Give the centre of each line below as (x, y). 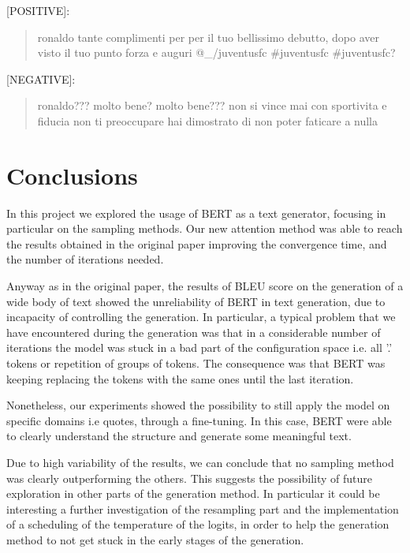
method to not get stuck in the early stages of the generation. (155, 539)
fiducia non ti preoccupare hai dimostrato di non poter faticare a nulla (208, 120)
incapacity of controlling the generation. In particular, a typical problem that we (201, 317)
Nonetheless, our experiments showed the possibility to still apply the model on (198, 405)
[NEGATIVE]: (41, 78)
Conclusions (72, 175)
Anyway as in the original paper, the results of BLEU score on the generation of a (205, 286)
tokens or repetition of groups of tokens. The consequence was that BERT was (196, 363)
